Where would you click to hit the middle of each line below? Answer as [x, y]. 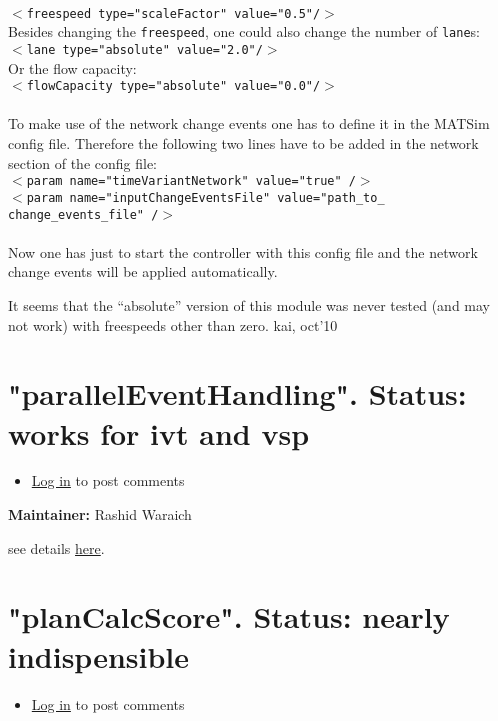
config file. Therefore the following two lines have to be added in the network [243, 143]
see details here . [56, 547]
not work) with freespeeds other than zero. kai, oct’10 [173, 324]
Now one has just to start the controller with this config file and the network [243, 251]
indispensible [99, 655]
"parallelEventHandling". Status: [237, 393]
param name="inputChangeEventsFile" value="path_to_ [205, 197]
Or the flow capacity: [72, 67]
